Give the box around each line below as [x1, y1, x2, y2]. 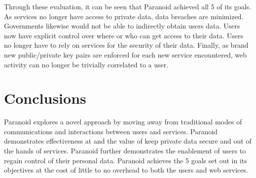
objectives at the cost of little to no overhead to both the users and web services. [4, 165, 248, 175]
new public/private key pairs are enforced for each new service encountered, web [4, 49, 247, 59]
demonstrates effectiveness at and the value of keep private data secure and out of [4, 136, 252, 146]
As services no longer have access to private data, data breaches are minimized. [4, 11, 244, 21]
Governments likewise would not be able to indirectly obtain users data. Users [4, 21, 240, 31]
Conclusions [4, 88, 86, 108]
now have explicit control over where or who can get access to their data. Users [4, 30, 244, 40]
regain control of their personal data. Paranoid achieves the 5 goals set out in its [4, 155, 247, 165]
